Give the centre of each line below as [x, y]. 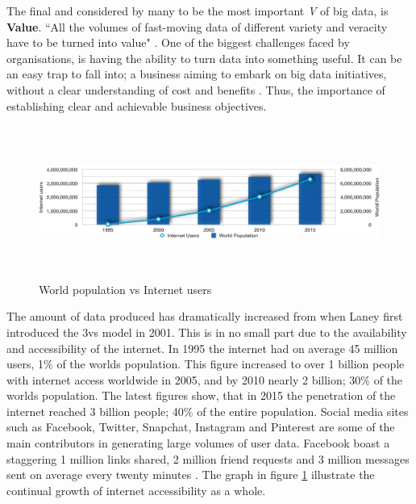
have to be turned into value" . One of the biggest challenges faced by [178, 42]
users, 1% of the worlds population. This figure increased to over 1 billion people [206, 364]
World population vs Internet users [125, 289]
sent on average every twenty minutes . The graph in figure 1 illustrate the [191, 475]
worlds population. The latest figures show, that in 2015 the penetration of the [201, 395]
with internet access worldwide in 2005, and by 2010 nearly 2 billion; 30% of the [205, 379]
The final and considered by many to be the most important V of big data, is [198, 10]
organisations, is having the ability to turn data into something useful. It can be [204, 58]
